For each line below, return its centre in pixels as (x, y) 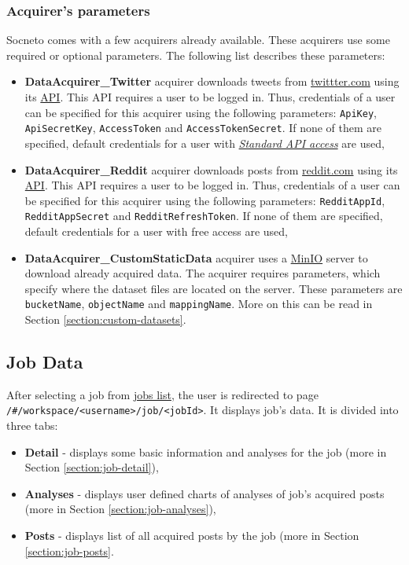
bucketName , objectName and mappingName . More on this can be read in (199, 304)
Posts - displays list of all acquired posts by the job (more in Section (192, 536)
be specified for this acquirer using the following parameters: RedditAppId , (205, 200)
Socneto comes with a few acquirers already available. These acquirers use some (198, 40)
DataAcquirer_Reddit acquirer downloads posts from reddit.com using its (211, 169)
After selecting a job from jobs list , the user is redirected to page (162, 394)
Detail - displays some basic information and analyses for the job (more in (206, 451)
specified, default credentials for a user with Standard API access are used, (204, 143)
